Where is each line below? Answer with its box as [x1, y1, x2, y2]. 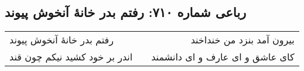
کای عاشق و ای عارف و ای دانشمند [151, 50, 295, 64]
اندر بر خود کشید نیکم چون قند [9, 50, 133, 64]
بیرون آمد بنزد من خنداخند [190, 33, 295, 47]
